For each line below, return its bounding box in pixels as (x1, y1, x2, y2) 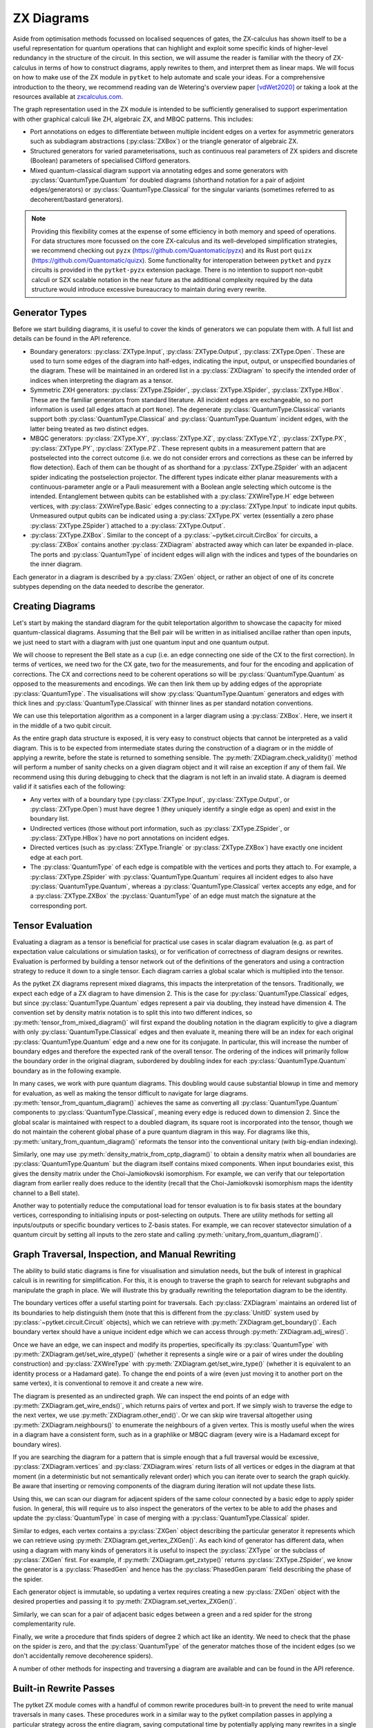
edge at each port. (30, 853, 83, 861)
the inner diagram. (30, 560, 83, 568)
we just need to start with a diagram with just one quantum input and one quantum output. (12, 638, 269, 646)
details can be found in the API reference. (12, 335, 131, 343)
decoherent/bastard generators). (30, 195, 124, 203)
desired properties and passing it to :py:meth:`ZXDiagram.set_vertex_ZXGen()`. (12, 1597, 238, 1606)
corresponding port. (30, 901, 88, 910)
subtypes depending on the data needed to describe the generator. (12, 582, 204, 590)
